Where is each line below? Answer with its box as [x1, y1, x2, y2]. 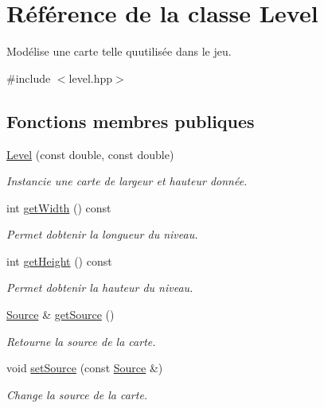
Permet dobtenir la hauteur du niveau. [6, 279, 193, 296]
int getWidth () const [6, 199, 111, 216]
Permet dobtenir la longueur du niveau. [6, 226, 198, 243]
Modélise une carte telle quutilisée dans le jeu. [6, 43, 232, 60]
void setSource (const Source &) [6, 359, 163, 376]
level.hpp [68, 69, 113, 86]
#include [6, 69, 51, 86]
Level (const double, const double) [6, 146, 174, 162]
